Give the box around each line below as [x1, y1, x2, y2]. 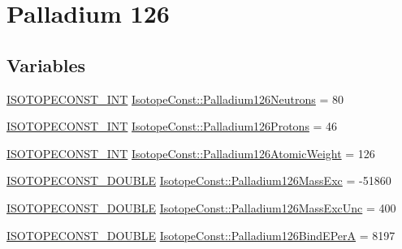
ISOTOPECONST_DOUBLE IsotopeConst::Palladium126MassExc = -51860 [6, 172, 391, 189]
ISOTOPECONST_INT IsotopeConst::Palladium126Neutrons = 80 [6, 90, 344, 107]
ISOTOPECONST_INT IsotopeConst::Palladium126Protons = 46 [6, 118, 338, 135]
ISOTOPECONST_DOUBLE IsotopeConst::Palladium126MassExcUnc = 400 [6, 199, 396, 216]
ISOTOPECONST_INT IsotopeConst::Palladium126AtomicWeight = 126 [6, 144, 375, 161]
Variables [6, 52, 86, 77]
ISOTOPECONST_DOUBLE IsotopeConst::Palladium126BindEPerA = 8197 [6, 226, 396, 243]
